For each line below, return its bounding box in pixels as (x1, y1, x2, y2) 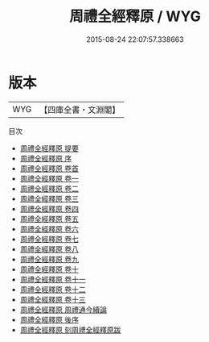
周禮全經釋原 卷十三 (19, 294, 86, 304)
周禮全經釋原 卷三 (19, 194, 79, 203)
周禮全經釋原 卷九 (19, 254, 79, 264)
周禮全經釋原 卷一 (19, 173, 79, 183)
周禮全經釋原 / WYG (69, 7, 201, 26)
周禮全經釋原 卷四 (19, 203, 79, 214)
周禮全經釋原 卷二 (19, 183, 79, 194)
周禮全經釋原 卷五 (19, 214, 79, 223)
